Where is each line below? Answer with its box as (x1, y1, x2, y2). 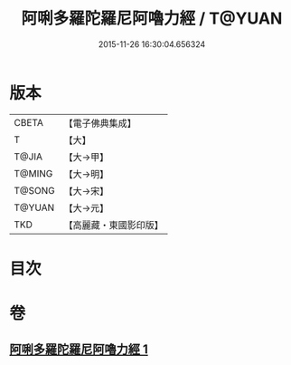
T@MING (14, 167, 53, 179)
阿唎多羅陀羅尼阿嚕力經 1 (9, 341, 149, 358)
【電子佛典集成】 (63, 117, 137, 130)
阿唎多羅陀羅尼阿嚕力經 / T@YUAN (21, 8, 283, 29)
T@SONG (14, 184, 56, 197)
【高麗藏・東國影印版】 (63, 218, 164, 231)
